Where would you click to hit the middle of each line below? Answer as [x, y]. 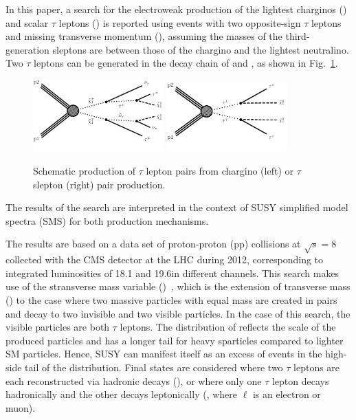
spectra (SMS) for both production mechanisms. [107, 220]
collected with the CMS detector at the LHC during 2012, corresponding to [165, 259]
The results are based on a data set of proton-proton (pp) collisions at [153, 244]
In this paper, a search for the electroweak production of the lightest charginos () [176, 9]
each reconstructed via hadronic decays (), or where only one [134, 380]
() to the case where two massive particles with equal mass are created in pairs [171, 300]
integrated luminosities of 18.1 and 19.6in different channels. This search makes [173, 273]
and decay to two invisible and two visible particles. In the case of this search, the [178, 313]
